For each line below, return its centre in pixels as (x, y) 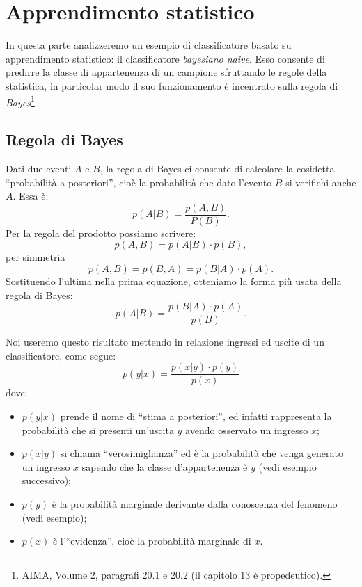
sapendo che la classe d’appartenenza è (165, 466)
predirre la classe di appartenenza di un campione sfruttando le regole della (166, 72)
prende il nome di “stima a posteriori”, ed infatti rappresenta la (196, 416)
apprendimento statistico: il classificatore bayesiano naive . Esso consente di (165, 58)
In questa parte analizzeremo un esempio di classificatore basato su (149, 45)
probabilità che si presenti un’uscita (98, 429)
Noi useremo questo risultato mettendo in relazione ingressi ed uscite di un (165, 342)
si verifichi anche (321, 182)
